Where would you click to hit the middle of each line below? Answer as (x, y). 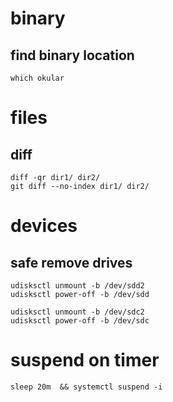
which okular (37, 78)
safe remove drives (71, 262)
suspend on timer (85, 360)
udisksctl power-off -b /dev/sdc (80, 321)
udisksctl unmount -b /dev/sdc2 (77, 312)
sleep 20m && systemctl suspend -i (86, 387)
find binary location (72, 55)
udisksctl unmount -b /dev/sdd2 (77, 286)
